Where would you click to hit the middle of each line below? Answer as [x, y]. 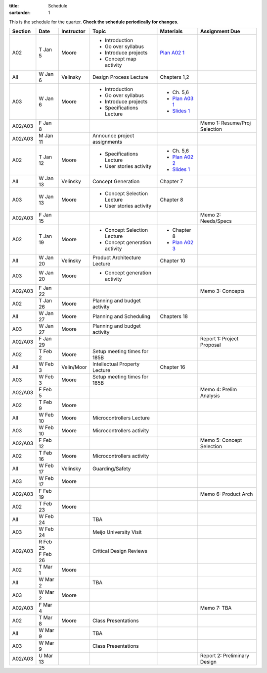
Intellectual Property [116, 364]
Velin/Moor [74, 367]
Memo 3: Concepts [222, 291]
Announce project [113, 136]
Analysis [210, 396]
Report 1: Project [220, 339]
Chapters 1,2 [175, 77]
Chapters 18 [174, 316]
